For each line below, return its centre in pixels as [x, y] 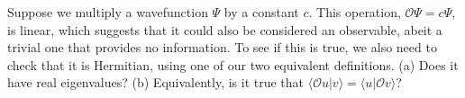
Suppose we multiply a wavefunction [108, 12]
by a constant [261, 12]
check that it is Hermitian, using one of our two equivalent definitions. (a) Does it [233, 64]
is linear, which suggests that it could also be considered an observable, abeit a [225, 29]
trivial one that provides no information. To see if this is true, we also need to [222, 47]
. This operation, [355, 12]
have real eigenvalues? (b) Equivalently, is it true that [156, 82]
